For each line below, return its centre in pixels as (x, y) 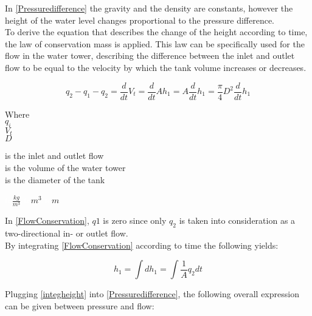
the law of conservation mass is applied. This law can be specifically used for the (155, 43)
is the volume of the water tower (65, 168)
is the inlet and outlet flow (54, 156)
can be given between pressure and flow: (80, 305)
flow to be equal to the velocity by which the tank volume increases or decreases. (156, 67)
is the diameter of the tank (55, 179)
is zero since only (135, 220)
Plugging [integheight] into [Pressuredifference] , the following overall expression (152, 294)
